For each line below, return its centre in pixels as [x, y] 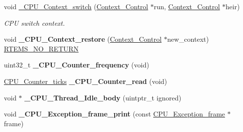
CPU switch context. [34, 23]
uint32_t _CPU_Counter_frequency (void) [77, 65]
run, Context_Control [187, 6]
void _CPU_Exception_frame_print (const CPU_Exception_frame [115, 114]
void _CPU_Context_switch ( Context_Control [76, 6]
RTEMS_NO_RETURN [41, 48]
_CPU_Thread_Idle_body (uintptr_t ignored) [103, 97]
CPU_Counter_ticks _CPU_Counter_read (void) [86, 81]
